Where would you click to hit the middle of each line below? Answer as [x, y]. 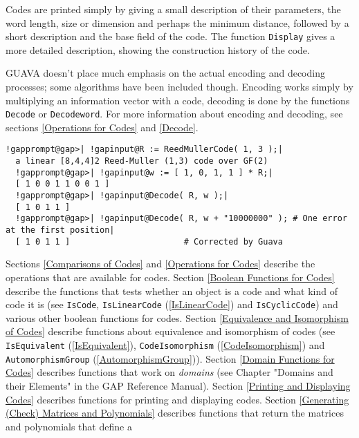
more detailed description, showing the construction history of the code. [158, 49]
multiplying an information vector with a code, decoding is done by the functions [178, 100]
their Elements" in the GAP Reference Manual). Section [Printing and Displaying [178, 385]
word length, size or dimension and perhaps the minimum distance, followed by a [177, 22]
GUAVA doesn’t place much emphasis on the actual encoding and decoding [165, 73]
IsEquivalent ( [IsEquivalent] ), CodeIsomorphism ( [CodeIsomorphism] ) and [165, 345]
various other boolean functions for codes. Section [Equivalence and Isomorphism [177, 317]
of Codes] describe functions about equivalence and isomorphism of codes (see [171, 331]
